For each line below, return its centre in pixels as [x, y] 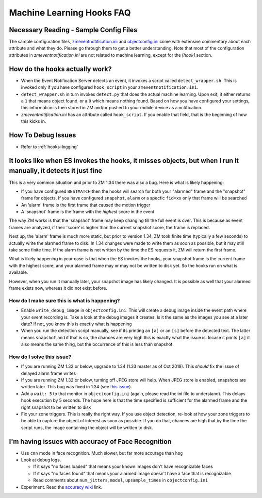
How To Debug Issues [42, 135]
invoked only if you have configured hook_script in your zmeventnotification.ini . [110, 87]
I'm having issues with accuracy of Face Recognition [90, 441]
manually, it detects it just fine [56, 171]
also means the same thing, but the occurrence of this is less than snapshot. [98, 344]
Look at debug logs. [41, 460]
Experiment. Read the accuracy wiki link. [62, 487]
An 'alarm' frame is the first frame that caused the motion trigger [86, 205]
